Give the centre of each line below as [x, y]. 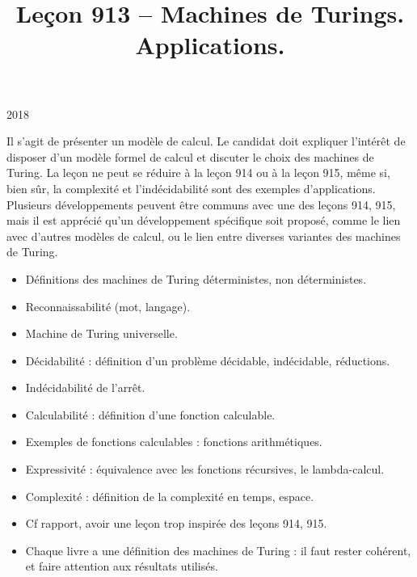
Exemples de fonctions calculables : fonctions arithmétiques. [174, 442]
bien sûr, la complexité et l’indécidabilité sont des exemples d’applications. [191, 188]
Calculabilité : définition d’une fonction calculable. [150, 414]
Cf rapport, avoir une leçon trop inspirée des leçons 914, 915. [176, 523]
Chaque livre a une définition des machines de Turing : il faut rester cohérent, [218, 550]
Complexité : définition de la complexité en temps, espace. [170, 496]
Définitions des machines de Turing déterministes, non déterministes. [196, 278]
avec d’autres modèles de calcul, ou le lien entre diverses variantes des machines [204, 236]
